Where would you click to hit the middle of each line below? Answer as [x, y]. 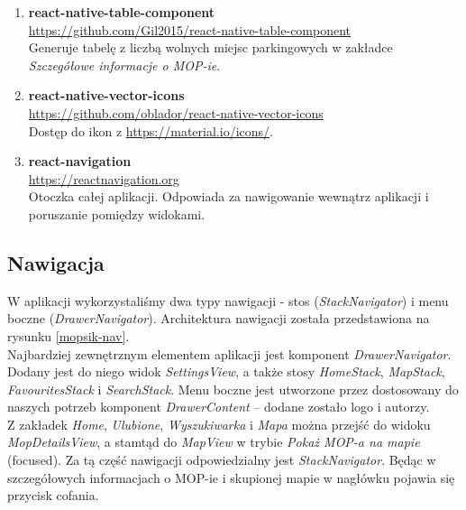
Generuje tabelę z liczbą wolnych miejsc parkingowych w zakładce [210, 47]
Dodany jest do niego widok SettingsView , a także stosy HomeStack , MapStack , [226, 371]
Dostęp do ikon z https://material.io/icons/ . [151, 130]
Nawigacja [56, 262]
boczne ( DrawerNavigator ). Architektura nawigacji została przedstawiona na [219, 318]
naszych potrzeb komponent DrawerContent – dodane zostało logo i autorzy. [219, 407]
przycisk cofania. [53, 495]
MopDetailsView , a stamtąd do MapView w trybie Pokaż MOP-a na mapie [214, 442]
